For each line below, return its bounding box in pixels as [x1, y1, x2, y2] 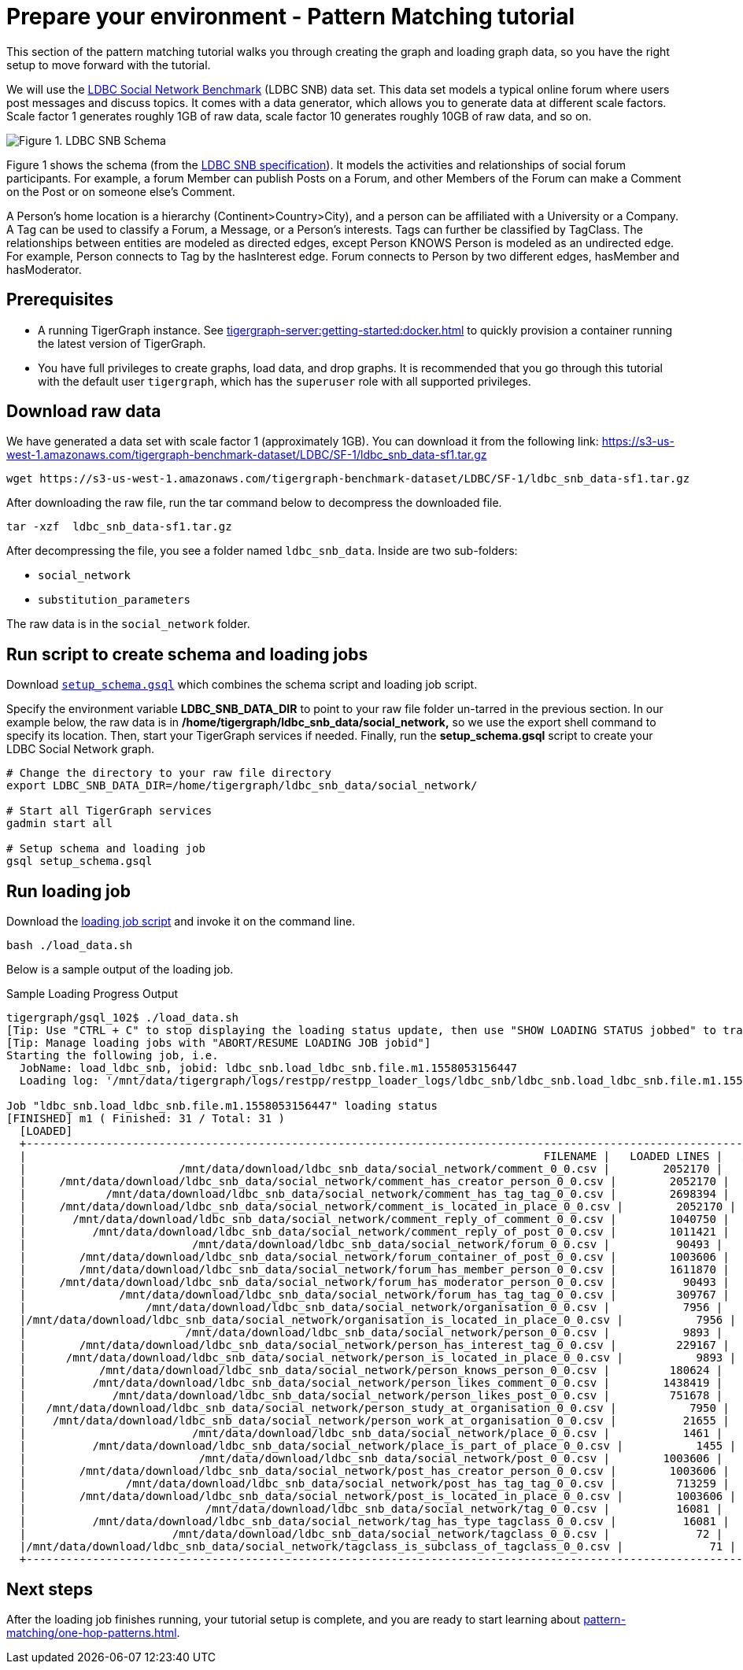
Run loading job [6, 881, 131, 901]
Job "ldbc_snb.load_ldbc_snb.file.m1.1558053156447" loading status [6, 1099, 438, 1113]
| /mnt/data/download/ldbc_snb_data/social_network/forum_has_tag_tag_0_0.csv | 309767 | [19, 1288, 730, 1302]
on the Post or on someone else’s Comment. [6, 184, 235, 198]
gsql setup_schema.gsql [6, 855, 153, 868]
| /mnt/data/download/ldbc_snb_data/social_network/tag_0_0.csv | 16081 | [19, 1502, 723, 1516]
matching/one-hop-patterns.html [6, 1625, 177, 1639]
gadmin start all [6, 817, 113, 830]
